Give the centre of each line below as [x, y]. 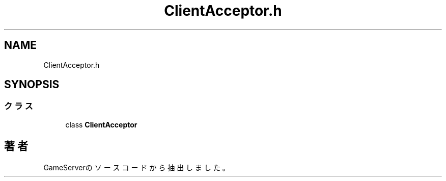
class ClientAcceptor [101, 124]
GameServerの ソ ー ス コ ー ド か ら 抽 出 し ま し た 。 [136, 167]
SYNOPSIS [32, 85]
